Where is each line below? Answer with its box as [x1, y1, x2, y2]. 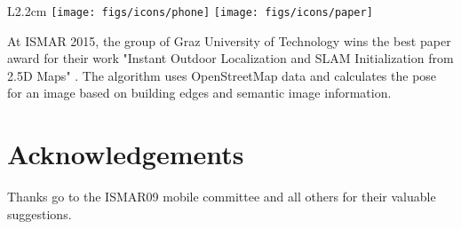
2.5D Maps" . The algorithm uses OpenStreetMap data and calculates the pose [7, 66, 437, 84]
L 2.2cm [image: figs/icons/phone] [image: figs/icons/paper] [7, 2, 373, 20]
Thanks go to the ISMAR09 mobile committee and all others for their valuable [7, 187, 436, 206]
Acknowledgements [7, 136, 244, 172]
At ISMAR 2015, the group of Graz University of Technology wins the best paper [7, 31, 451, 50]
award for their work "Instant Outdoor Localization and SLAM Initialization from [7, 49, 454, 67]
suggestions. [7, 204, 72, 223]
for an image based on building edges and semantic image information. [7, 83, 392, 102]
